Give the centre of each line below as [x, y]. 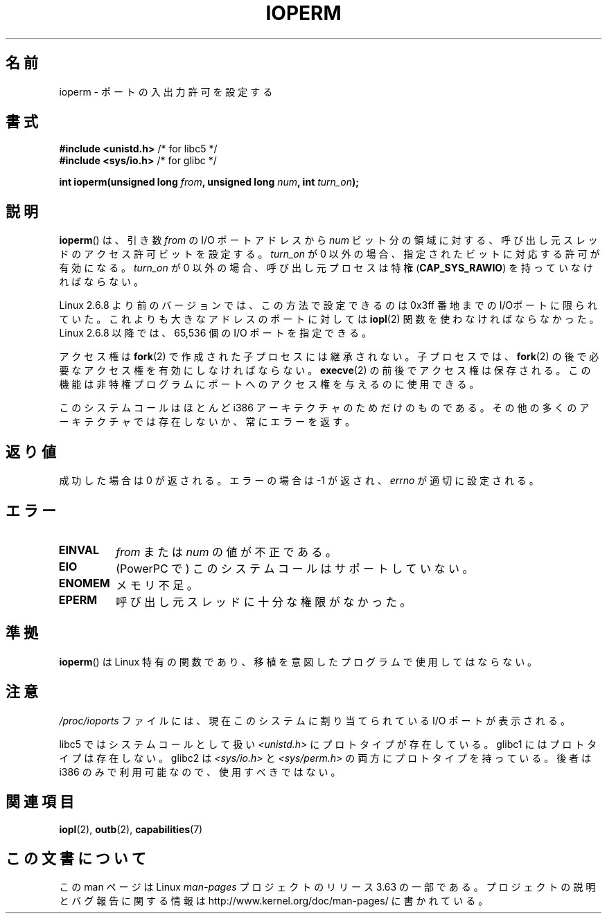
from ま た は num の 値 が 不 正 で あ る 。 [226, 552]
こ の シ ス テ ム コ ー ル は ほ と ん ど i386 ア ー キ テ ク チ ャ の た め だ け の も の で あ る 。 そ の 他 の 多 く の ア [324, 408]
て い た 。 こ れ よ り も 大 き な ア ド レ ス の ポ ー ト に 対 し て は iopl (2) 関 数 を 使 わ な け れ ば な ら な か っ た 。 [329, 319]
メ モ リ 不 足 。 [157, 585]
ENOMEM [84, 583]
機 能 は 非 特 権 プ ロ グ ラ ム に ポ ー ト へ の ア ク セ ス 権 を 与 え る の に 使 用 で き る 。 [269, 384]
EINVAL [79, 550]
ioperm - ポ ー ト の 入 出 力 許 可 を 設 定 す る [166, 91]
